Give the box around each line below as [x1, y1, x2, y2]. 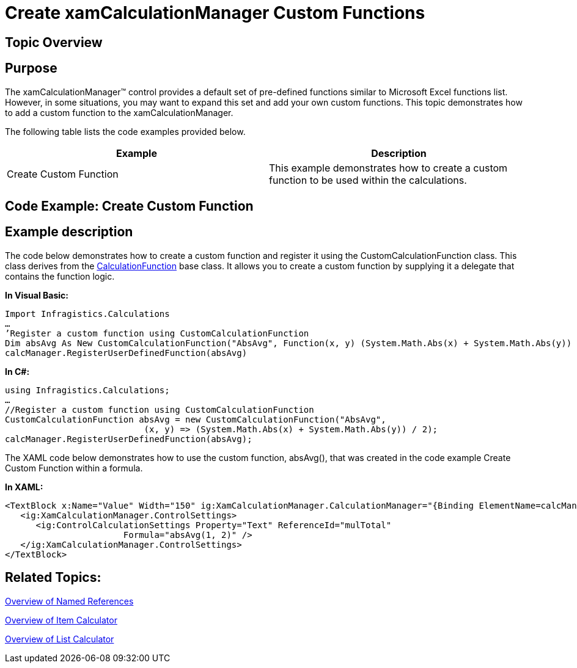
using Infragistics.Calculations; [5, 385, 170, 395]
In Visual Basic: [5, 289, 68, 300]
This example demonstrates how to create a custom [269, 161, 508, 174]
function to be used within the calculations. [269, 173, 467, 186]
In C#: [5, 366, 30, 377]
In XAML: [5, 481, 43, 492]
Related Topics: [5, 570, 101, 586]
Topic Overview [5, 34, 103, 50]
